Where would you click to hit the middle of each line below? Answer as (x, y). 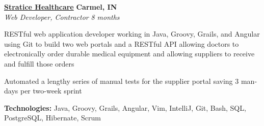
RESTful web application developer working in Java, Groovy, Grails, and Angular (132, 34)
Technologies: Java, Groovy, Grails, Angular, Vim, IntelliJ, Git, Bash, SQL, (125, 107)
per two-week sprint (51, 91)
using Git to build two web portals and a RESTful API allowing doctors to (122, 43)
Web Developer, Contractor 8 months (62, 17)
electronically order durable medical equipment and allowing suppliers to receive (129, 54)
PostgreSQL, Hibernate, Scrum (52, 118)
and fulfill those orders (39, 63)
